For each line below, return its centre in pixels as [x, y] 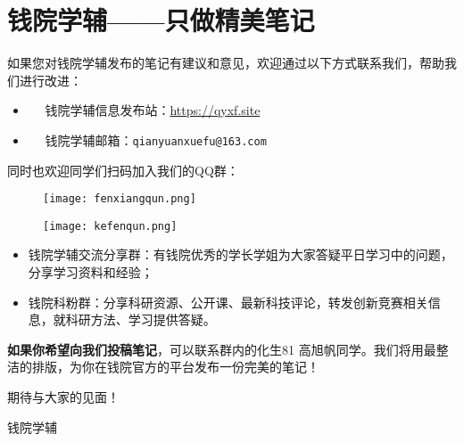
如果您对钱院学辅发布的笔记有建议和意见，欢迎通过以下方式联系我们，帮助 [226, 63]
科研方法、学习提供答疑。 [141, 319]
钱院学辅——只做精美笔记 [161, 20]
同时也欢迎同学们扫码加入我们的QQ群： [123, 170]
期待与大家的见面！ [63, 397]
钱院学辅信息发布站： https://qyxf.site [153, 110]
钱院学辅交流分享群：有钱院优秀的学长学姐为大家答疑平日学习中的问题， [240, 254]
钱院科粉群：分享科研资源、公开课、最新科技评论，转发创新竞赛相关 [228, 302]
